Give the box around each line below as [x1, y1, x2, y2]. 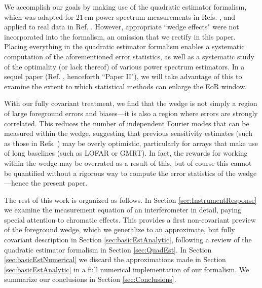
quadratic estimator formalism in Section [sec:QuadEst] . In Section [4, 244, 212, 255]
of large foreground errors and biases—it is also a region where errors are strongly [4, 107, 258, 118]
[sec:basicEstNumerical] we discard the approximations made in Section [4, 254, 226, 265]
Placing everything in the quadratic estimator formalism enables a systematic [4, 41, 245, 52]
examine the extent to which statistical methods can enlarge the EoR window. [4, 81, 247, 91]
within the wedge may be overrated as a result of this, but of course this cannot [4, 157, 252, 168]
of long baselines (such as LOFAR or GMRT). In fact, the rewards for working [4, 148, 248, 158]
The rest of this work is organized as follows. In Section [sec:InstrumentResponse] [4, 194, 257, 205]
